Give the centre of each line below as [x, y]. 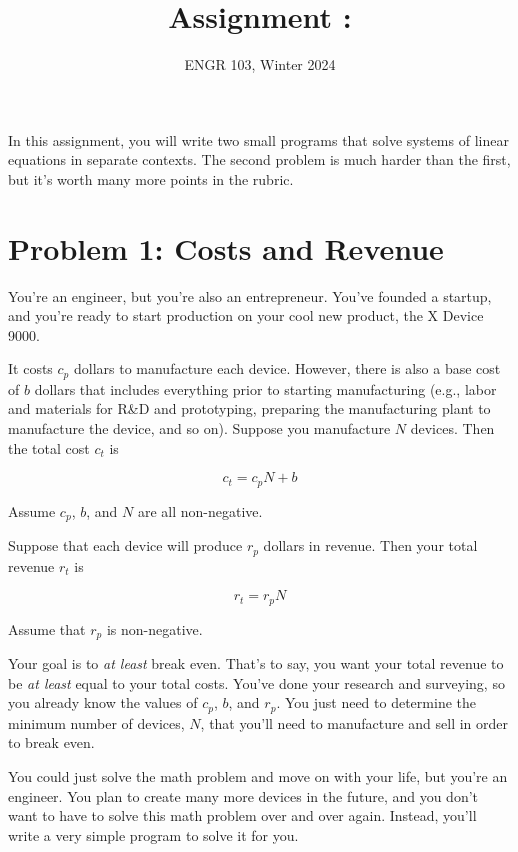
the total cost [49, 447]
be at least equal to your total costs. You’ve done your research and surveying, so [256, 682]
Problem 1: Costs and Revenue [226, 247]
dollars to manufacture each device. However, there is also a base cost [287, 368]
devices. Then [452, 428]
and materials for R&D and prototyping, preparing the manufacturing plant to [249, 408]
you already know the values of [103, 702]
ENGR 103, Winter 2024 [260, 64]
